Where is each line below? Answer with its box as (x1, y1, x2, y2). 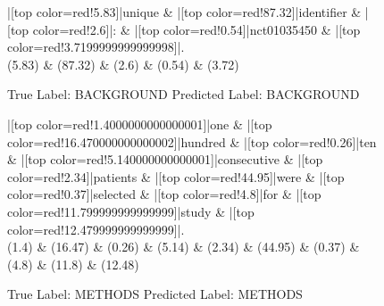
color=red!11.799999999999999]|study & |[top (7, 202, 255, 220)
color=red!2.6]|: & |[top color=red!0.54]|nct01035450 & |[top (32, 20, 361, 38)
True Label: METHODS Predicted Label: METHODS (7, 285, 303, 303)
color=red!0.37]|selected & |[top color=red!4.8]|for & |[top (7, 185, 321, 203)
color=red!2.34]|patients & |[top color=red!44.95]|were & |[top (7, 167, 345, 186)
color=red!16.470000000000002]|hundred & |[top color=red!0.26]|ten (7, 132, 377, 151)
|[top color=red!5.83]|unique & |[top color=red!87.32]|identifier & (7, 3, 362, 21)
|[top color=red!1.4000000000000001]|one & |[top (7, 114, 272, 133)
